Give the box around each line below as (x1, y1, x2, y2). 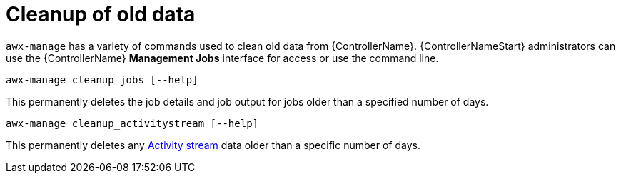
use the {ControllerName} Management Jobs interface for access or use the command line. (6, 51, 439, 64)
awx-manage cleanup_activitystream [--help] (6, 117, 259, 129)
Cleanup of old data (6, 2, 196, 26)
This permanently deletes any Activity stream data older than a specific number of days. (6, 138, 420, 151)
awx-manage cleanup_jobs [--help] (6, 73, 198, 86)
